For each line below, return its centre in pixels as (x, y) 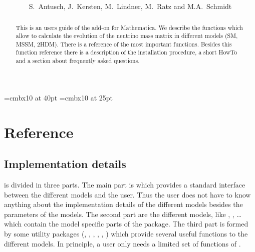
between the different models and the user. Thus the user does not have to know (127, 194)
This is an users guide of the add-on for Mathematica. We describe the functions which (129, 27)
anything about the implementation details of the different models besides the (123, 204)
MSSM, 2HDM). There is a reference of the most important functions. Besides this (124, 44)
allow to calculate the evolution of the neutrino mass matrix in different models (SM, (127, 36)
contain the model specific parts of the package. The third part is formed (136, 224)
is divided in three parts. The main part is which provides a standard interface (125, 184)
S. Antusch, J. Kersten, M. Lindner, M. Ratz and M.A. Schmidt (130, 6)
